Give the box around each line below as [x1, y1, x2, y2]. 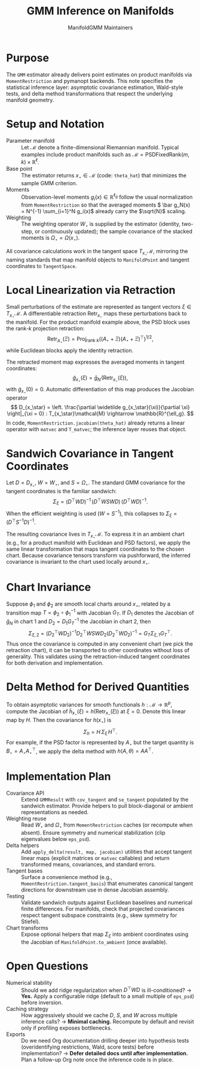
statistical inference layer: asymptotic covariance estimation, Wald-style [6, 84, 183, 91]
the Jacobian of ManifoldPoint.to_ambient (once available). [21, 938, 168, 945]
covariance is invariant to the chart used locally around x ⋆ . [6, 558, 150, 567]
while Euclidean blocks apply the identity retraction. [6, 347, 134, 354]
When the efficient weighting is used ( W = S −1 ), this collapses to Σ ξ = [6, 509, 177, 518]
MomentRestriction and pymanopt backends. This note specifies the [6, 77, 173, 84]
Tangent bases [6, 867, 43, 874]
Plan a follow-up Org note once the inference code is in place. [21, 1056, 174, 1064]
